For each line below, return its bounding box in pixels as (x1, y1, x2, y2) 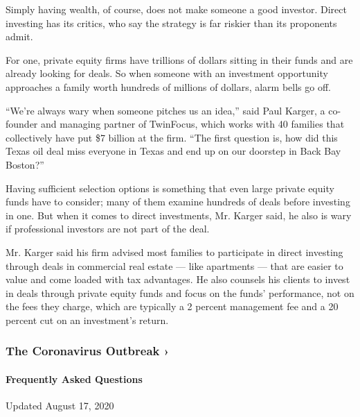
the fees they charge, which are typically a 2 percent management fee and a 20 (6, 299, 339, 314)
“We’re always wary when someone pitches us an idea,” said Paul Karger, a (6, 103, 325, 117)
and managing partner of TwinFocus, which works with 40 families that (41, 117, 345, 131)
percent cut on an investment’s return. (6, 312, 169, 327)
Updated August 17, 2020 (6, 398, 114, 413)
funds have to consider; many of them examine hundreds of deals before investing (6, 194, 350, 209)
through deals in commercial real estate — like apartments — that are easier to (6, 258, 343, 273)
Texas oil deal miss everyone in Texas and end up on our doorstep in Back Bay (6, 144, 341, 158)
